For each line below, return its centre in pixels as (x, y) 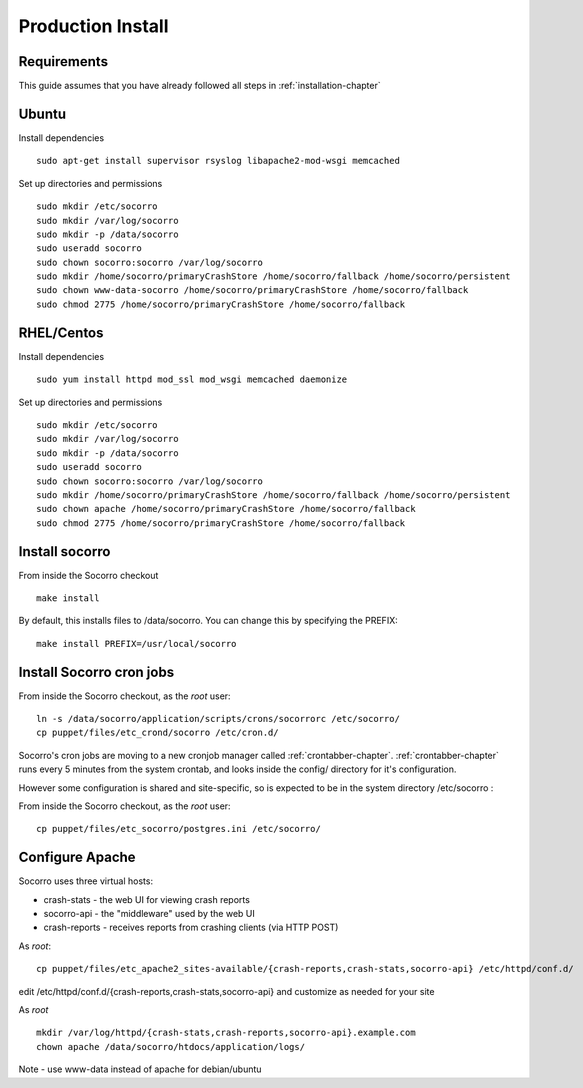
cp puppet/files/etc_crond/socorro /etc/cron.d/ (157, 733)
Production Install (93, 26)
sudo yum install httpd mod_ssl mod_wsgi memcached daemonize (192, 379)
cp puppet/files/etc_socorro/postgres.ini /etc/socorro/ (179, 829)
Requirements (63, 61)
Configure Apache (77, 857)
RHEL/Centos (61, 332)
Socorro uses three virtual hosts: (86, 881)
